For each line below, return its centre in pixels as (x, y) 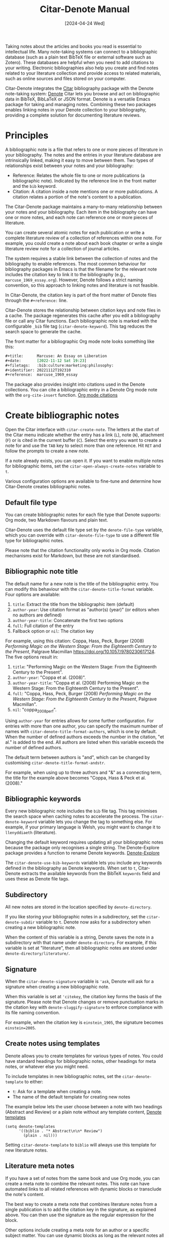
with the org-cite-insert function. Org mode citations (61, 395)
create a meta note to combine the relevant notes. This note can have (77, 1183)
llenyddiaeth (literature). (31, 833)
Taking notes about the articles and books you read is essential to (74, 46)
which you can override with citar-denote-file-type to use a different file (82, 535)
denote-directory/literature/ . (38, 953)
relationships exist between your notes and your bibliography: (69, 166)
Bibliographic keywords (43, 799)
